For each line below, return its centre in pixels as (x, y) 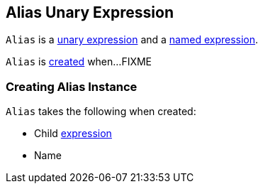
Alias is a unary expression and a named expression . (132, 40)
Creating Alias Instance (72, 86)
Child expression (73, 134)
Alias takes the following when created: (101, 112)
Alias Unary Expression (90, 12)
